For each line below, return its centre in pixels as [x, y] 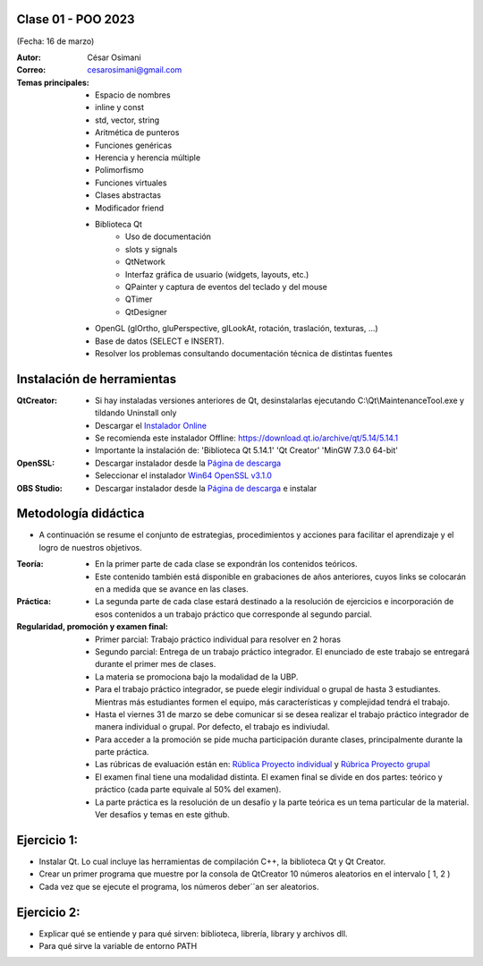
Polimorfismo [119, 170]
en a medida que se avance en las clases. [172, 589]
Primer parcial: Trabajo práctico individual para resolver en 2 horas [218, 639]
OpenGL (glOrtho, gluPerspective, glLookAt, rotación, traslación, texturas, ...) [237, 329]
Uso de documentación [169, 236]
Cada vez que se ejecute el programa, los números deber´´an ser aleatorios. [179, 886]
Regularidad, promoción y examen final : [93, 627]
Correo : [31, 70]
